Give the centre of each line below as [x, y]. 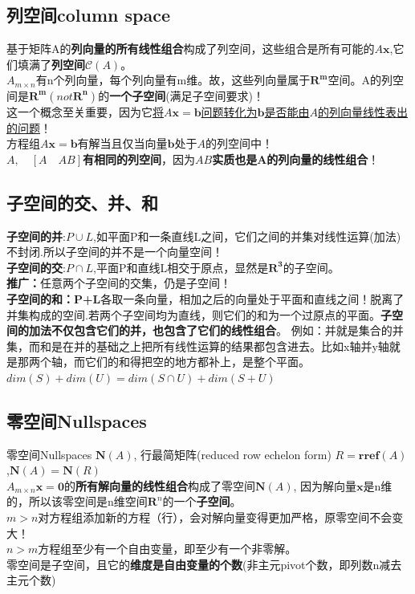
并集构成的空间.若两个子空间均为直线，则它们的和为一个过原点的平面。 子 [199, 314]
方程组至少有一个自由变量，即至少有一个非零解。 [167, 549]
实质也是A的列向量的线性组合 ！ [296, 159]
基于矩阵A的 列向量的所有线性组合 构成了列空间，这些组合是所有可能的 [191, 49]
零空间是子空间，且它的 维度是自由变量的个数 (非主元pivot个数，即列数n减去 [204, 564]
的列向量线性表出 [363, 111]
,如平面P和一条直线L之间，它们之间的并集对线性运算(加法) [247, 236]
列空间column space [88, 15]
